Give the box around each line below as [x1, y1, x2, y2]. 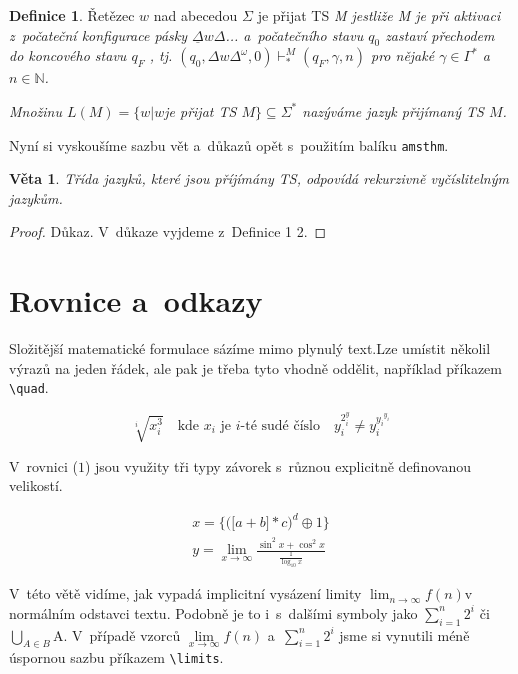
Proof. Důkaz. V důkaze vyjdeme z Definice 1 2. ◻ [9, 221, 327, 242]
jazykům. [9, 187, 63, 208]
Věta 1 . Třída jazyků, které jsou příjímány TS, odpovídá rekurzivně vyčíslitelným [9, 168, 509, 189]
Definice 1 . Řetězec [9, 5, 135, 25]
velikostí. [9, 475, 63, 496]
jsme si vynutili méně [339, 624, 470, 645]
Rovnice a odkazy [9, 280, 263, 321]
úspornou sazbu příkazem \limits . [9, 647, 224, 668]
